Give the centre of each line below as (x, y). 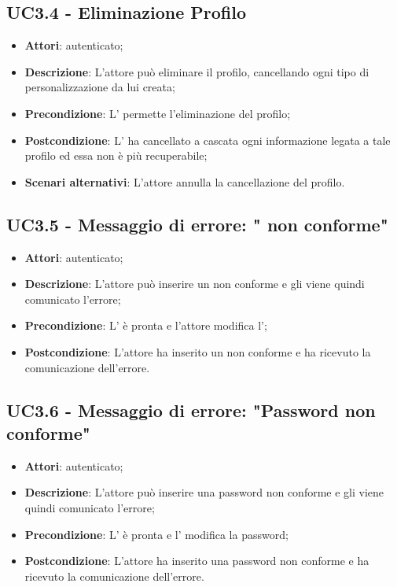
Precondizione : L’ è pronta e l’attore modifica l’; (146, 325)
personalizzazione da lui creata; (100, 87)
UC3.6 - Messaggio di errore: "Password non (191, 410)
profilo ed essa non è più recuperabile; (116, 155)
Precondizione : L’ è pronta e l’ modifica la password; (156, 534)
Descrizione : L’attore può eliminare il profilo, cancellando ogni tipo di (197, 71)
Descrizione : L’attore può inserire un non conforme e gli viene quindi (195, 284)
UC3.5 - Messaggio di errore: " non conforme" (197, 224)
